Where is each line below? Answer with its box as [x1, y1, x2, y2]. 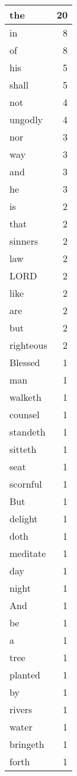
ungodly [9, 112, 43, 126]
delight [9, 512, 38, 525]
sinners [9, 234, 38, 248]
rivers [9, 702, 33, 716]
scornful [9, 477, 42, 491]
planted [9, 668, 41, 681]
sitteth [9, 442, 37, 456]
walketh [9, 390, 41, 404]
